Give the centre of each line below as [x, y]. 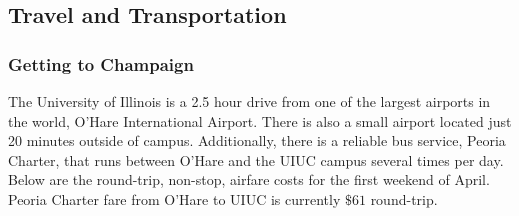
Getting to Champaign [101, 63]
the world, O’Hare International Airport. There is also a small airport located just [260, 120]
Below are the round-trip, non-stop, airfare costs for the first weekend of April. [249, 179]
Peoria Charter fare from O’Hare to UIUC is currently [174, 198]
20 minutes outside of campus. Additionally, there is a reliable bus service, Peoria [257, 140]
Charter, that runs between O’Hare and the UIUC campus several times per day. [256, 159]
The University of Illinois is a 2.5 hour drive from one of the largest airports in [249, 101]
